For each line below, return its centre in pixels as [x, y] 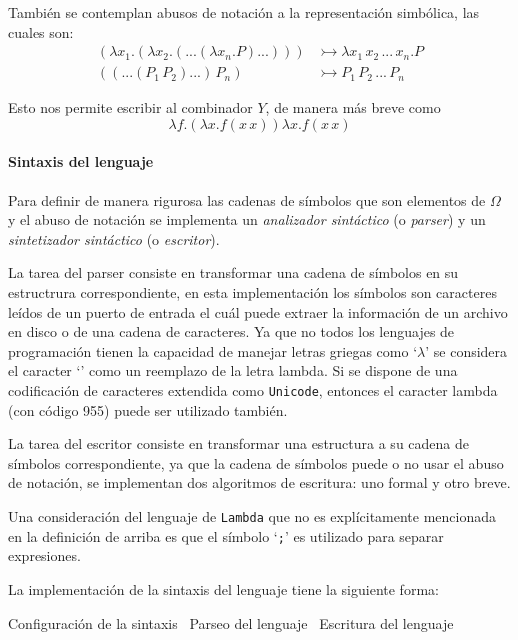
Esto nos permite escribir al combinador [130, 107]
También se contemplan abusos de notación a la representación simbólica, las [244, 12]
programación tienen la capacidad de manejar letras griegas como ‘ [213, 350]
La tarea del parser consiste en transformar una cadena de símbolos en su [233, 272]
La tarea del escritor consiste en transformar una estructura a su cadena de [238, 443]
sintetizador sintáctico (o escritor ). [114, 238]
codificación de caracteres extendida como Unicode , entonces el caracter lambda [253, 389]
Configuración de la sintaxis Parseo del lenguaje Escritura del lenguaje [231, 622]
